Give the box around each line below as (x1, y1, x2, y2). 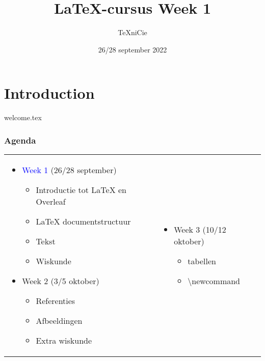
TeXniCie (118, 27, 147, 38)
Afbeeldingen (36, 315, 83, 327)
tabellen (188, 255, 216, 267)
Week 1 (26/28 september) (22, 164, 117, 176)
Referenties (36, 295, 75, 307)
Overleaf (36, 196, 66, 208)
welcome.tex (4, 112, 42, 123)
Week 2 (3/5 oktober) (22, 275, 99, 287)
